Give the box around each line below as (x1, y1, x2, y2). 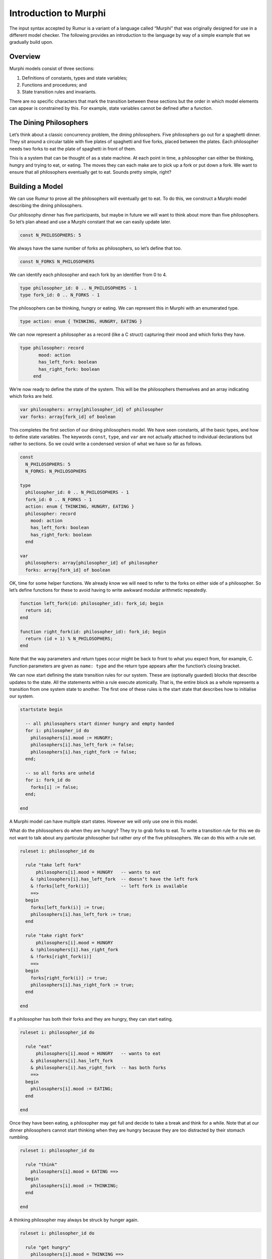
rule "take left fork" (25, 862, 82, 868)
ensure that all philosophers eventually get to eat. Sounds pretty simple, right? (9, 169, 171, 175)
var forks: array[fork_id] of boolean (20, 413, 116, 419)
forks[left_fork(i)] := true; (30, 904, 105, 910)
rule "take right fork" (25, 933, 84, 939)
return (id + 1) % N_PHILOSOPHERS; (25, 636, 113, 642)
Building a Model (9, 182, 63, 191)
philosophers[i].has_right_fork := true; (30, 982, 134, 988)
